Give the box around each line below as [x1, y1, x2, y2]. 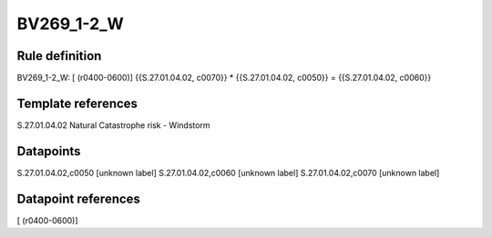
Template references [16, 95, 138, 111]
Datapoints [16, 143, 81, 159]
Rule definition [16, 48, 102, 64]
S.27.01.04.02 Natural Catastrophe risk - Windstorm [16, 119, 210, 131]
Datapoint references [16, 191, 141, 206]
